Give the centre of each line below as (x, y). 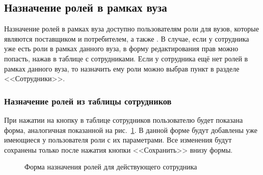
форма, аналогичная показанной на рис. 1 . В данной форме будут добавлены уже (131, 130)
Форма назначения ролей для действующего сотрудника (111, 167)
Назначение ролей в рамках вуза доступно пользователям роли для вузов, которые (131, 29)
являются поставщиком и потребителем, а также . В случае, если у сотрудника (127, 38)
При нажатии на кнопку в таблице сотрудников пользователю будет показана (124, 119)
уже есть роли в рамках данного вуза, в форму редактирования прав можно (121, 48)
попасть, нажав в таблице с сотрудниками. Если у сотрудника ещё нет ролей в (126, 58)
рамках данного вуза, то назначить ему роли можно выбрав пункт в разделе (122, 68)
